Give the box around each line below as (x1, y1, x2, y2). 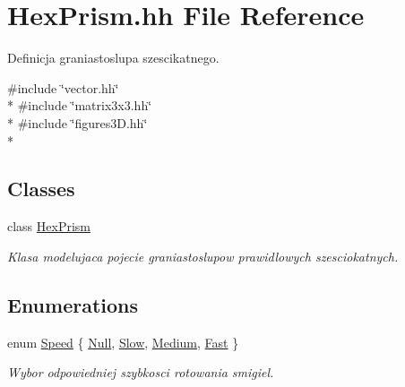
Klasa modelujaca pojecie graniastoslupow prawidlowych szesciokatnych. (7, 246, 399, 265)
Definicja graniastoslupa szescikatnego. (7, 48, 220, 67)
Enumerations (7, 290, 139, 318)
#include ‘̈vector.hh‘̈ (7, 78, 119, 97)
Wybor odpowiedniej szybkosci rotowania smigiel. (7, 363, 274, 382)
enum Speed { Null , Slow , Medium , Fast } (7, 332, 239, 351)
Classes (7, 175, 75, 202)
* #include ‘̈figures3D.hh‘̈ (7, 113, 148, 132)
